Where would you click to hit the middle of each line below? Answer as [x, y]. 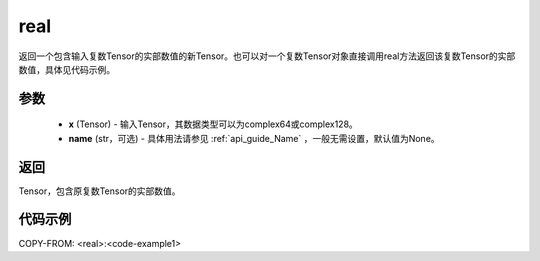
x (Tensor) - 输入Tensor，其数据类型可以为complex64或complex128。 [213, 124]
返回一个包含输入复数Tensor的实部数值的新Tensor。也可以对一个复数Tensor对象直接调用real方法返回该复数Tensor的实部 [267, 56]
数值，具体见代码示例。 [66, 69]
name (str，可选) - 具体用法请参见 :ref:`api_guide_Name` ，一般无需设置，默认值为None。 [254, 138]
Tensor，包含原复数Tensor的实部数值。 [99, 191]
